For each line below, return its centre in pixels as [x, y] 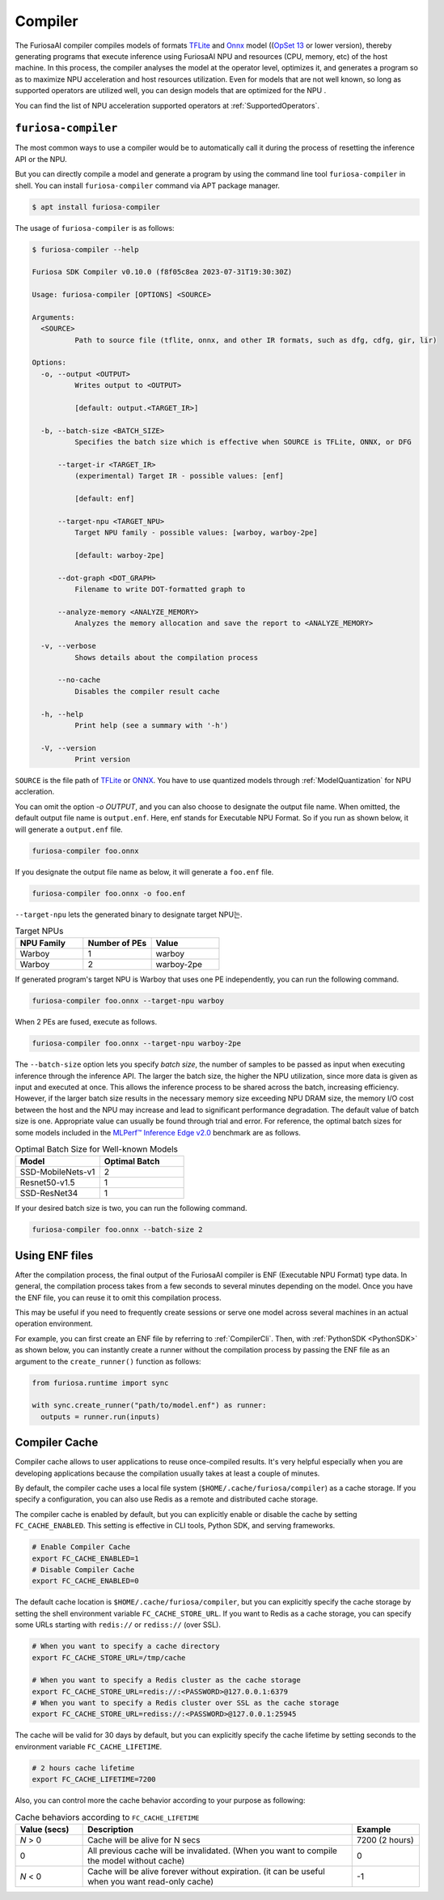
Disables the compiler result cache [147, 691]
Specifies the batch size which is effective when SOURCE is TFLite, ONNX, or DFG [243, 442]
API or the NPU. [41, 159]
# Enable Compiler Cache [81, 1547]
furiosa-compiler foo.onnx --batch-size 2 [117, 1230]
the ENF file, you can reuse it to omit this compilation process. [118, 1297]
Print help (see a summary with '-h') [151, 725]
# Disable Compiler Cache [83, 1570]
